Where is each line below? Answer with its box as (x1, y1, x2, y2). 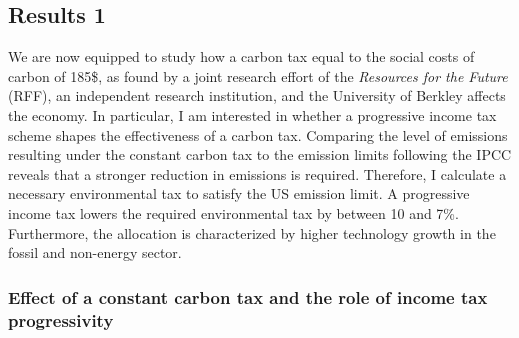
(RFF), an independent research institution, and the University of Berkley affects (8, 85, 506, 106)
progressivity (8, 307, 114, 332)
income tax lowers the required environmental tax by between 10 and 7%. (8, 202, 459, 223)
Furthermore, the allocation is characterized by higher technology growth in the (8, 222, 496, 243)
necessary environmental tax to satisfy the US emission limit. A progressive (8, 183, 470, 204)
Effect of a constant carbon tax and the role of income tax (8, 284, 488, 309)
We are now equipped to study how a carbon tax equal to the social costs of (8, 46, 475, 67)
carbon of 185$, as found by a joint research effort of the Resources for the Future (8, 65, 508, 86)
